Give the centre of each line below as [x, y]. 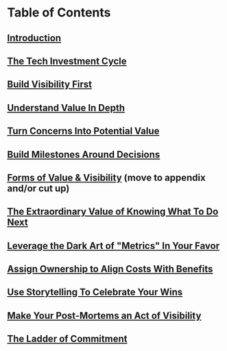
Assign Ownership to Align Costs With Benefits [110, 269]
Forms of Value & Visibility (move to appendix [106, 177]
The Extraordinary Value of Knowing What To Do [113, 211]
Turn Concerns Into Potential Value [83, 131]
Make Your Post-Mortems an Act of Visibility [104, 316]
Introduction [34, 38]
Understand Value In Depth [66, 108]
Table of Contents [59, 13]
